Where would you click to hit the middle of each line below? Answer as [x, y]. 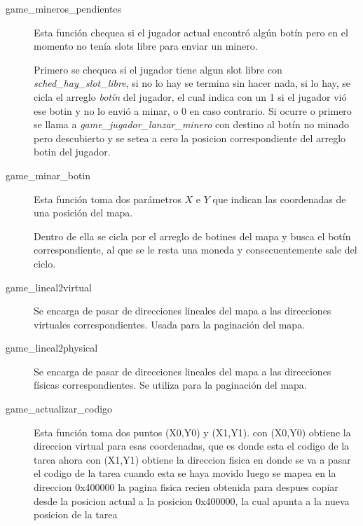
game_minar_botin [48, 175]
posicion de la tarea [76, 514]
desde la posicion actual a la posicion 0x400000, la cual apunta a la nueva [192, 500]
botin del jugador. [72, 152]
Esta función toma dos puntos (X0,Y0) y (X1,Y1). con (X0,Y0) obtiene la [192, 432]
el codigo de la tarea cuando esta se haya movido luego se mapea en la [185, 473]
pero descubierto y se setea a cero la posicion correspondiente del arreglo [190, 138]
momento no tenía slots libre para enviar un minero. [146, 46]
